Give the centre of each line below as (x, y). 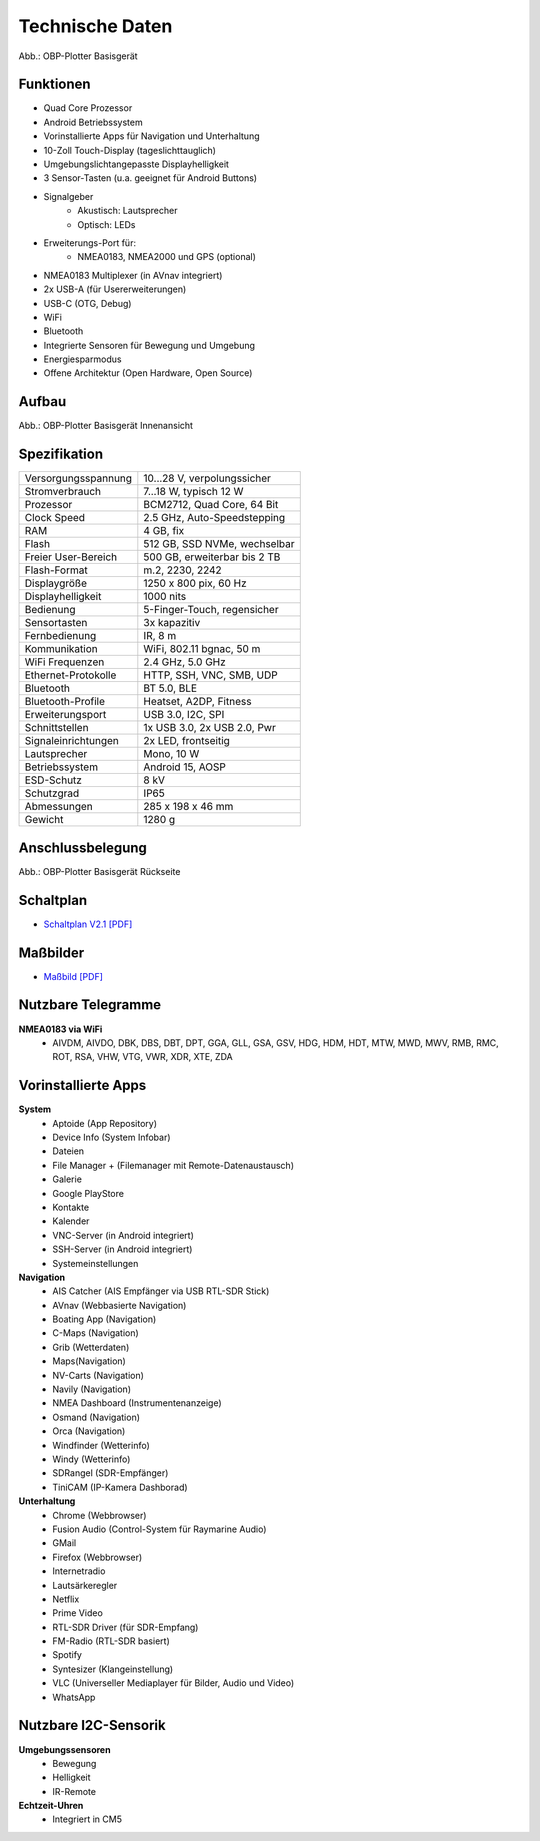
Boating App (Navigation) (104, 1319)
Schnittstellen (56, 728)
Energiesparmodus (82, 359)
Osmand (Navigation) (96, 1417)
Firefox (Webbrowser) (97, 1557)
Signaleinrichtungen (72, 741)
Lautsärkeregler (85, 1585)
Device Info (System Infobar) (111, 1137)
